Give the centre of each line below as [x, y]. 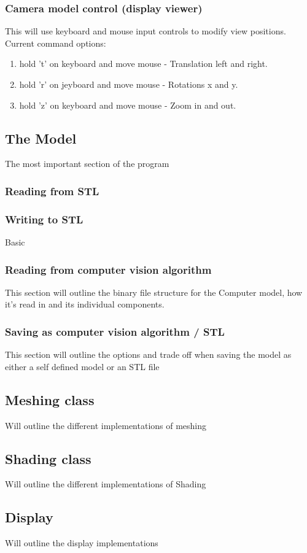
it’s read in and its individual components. [85, 304]
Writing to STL [44, 219]
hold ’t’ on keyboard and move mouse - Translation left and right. [143, 64]
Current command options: [56, 43]
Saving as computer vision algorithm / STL [115, 331]
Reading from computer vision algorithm [108, 269]
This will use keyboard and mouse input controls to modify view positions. [146, 31]
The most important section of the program [87, 164]
